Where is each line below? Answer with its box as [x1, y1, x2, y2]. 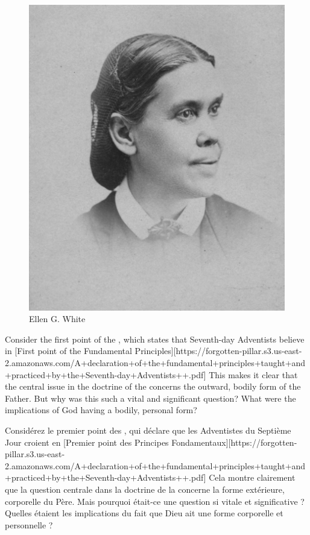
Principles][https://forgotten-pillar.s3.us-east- [134, 344, 302, 357]
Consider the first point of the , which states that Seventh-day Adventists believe [5, 332, 305, 345]
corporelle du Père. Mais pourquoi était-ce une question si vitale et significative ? [5, 495, 305, 507]
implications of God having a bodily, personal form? [5, 404, 197, 416]
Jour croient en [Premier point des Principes [5, 435, 169, 448]
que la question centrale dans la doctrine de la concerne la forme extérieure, [5, 483, 285, 495]
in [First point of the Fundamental [5, 344, 132, 357]
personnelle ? [5, 518, 53, 531]
